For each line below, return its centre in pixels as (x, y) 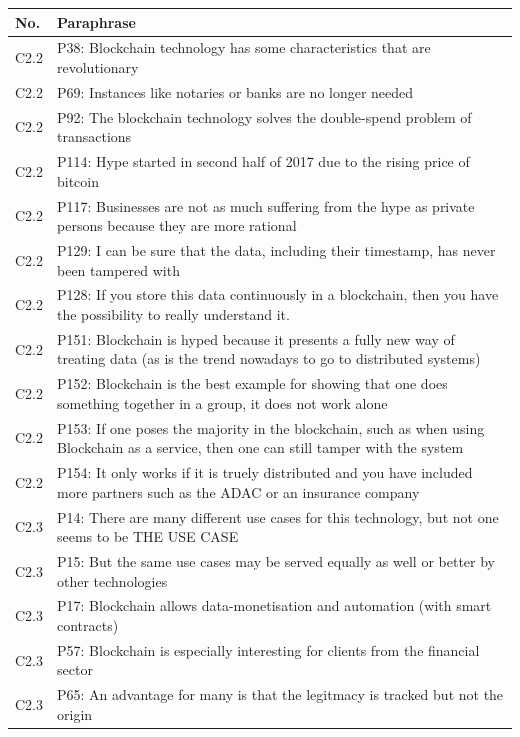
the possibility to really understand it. (173, 313)
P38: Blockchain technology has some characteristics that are (244, 47)
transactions (94, 136)
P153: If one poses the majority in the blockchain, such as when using (271, 427)
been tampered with (118, 269)
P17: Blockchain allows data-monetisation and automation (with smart (274, 605)
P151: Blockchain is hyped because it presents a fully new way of (256, 338)
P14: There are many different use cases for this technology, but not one (278, 516)
